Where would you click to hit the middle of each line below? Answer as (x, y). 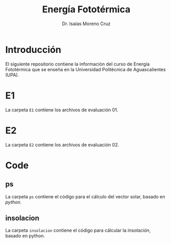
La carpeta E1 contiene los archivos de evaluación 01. (62, 110)
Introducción (33, 49)
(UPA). (12, 75)
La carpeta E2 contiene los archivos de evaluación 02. (62, 145)
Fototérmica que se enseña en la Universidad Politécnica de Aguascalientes (85, 69)
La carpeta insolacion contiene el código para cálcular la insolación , (78, 230)
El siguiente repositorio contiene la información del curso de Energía (78, 64)
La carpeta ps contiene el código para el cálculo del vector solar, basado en (85, 196)
